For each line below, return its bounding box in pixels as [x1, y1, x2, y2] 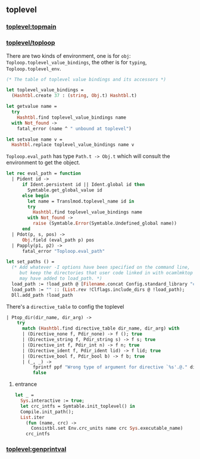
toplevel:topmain [6, 23, 57, 31]
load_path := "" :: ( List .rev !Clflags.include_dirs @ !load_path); [11, 286, 185, 293]
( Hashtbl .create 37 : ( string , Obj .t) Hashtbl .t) [11, 92, 137, 99]
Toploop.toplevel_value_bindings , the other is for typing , [6, 58, 147, 66]
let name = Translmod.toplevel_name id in [27, 198, 135, 204]
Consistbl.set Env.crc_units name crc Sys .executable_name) [30, 426, 183, 432]
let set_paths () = [6, 259, 55, 265]
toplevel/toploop [6, 39, 55, 47]
